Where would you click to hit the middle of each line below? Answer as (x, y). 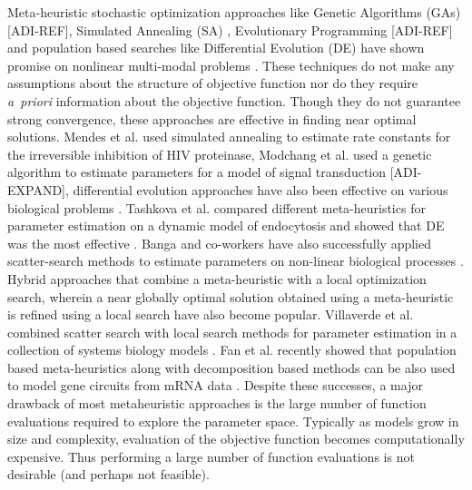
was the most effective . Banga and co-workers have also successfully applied (220, 243)
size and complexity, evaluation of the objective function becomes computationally (236, 439)
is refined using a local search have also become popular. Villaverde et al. (211, 314)
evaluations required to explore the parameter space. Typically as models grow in (233, 421)
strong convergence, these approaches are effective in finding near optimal (212, 118)
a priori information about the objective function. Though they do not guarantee (234, 100)
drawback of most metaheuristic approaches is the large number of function (217, 403)
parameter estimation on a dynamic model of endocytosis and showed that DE (226, 225)
